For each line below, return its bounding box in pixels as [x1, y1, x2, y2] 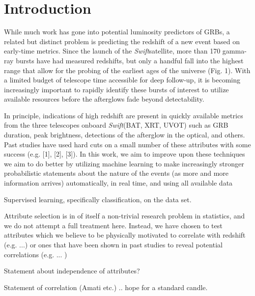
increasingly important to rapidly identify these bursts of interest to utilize [4, 84, 229, 94]
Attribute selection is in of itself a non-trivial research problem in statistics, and [4, 211, 245, 221]
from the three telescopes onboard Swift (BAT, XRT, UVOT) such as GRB [4, 120, 228, 130]
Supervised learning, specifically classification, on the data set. [4, 194, 192, 204]
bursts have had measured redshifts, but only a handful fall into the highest [16, 55, 244, 65]
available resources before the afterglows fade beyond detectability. [4, 94, 204, 104]
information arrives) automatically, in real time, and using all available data [4, 178, 233, 188]
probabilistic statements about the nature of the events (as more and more [4, 168, 229, 178]
